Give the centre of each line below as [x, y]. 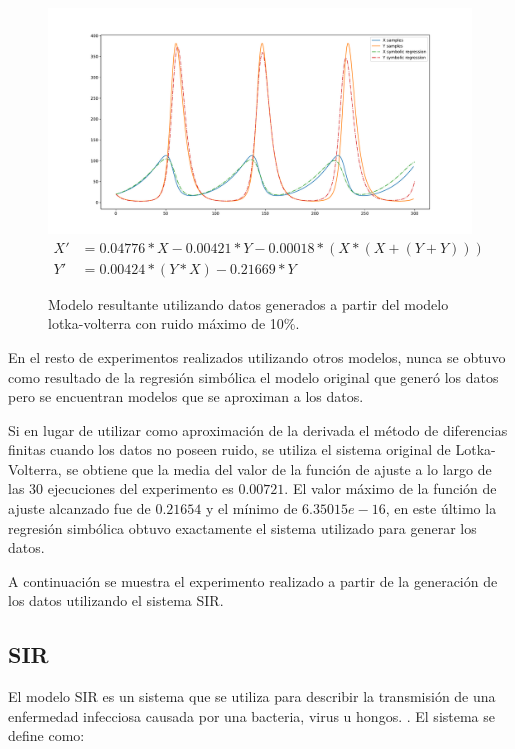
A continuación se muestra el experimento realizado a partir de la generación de [253, 580]
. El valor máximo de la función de [390, 488]
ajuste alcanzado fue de [79, 508]
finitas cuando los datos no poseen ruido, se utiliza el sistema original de [229, 449]
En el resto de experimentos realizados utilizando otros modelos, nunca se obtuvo [257, 356]
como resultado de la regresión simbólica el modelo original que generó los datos [253, 376]
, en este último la [441, 508]
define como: [46, 735]
